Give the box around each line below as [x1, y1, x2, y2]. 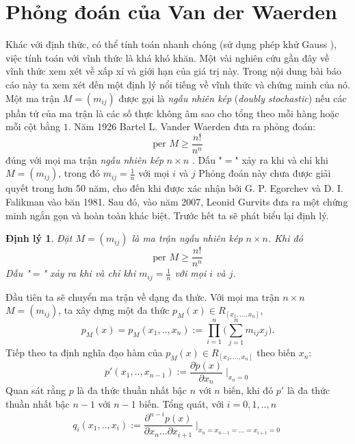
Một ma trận [5, 90, 60, 105]
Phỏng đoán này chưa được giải [198, 166, 331, 180]
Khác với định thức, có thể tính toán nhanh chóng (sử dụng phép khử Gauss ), [5, 37, 337, 51]
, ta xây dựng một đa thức [58, 303, 170, 317]
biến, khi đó [223, 383, 274, 397]
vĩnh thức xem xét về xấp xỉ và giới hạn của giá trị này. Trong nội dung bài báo [5, 64, 341, 78]
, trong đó [58, 166, 100, 180]
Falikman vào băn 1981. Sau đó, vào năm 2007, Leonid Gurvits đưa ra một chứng [5, 194, 348, 208]
